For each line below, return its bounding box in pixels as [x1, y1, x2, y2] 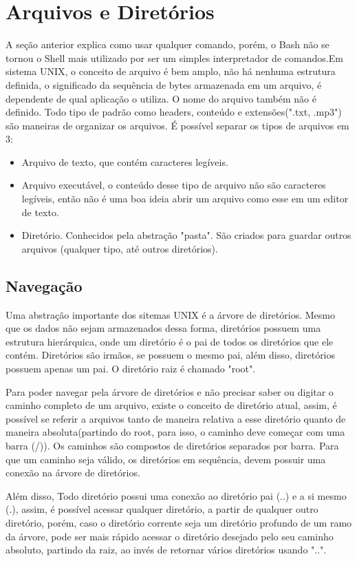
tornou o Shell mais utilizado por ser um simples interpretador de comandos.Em [6, 50, 343, 65]
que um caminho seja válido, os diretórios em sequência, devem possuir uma [6, 452, 326, 466]
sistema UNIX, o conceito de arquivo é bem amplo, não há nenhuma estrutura [6, 64, 336, 78]
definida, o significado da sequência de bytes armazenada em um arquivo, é [6, 77, 322, 92]
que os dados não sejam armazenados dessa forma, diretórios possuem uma [6, 321, 321, 335]
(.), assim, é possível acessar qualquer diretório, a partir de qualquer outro [6, 502, 318, 516]
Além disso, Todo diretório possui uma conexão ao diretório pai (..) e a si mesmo [6, 488, 347, 502]
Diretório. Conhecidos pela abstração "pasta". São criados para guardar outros [21, 228, 351, 242]
